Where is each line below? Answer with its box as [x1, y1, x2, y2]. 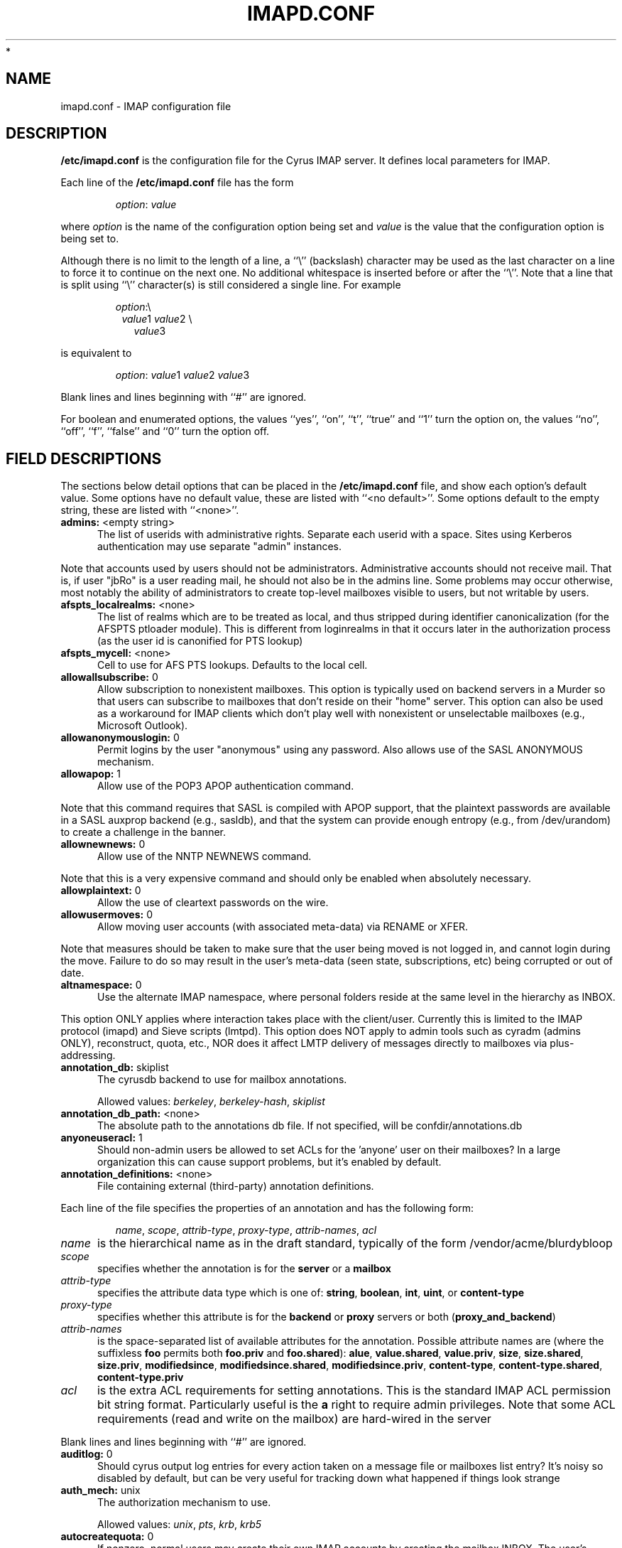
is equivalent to [60, 347, 132, 360]
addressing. [60, 1049, 116, 1062]
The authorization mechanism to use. [97, 1496, 271, 1509]
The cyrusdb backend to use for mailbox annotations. [97, 1073, 347, 1086]
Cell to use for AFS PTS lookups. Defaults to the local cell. [97, 659, 368, 672]
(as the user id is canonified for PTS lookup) [97, 635, 303, 647]
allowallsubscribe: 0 [60, 671, 158, 684]
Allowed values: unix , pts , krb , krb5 [97, 1518, 262, 1531]
